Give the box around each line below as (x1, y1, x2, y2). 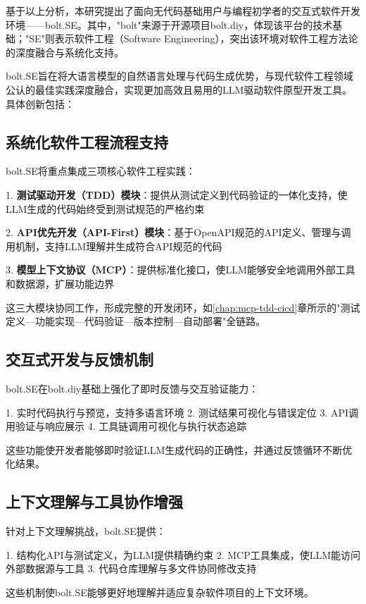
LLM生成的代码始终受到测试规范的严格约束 (6, 201, 205, 216)
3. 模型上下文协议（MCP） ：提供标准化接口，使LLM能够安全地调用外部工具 (6, 262, 355, 277)
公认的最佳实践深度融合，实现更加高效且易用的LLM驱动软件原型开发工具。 (6, 82, 353, 97)
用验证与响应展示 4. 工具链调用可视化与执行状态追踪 (6, 419, 247, 433)
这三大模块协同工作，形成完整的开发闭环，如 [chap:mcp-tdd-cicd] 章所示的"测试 (6, 300, 360, 314)
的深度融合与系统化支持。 (6, 44, 124, 59)
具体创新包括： (6, 96, 75, 111)
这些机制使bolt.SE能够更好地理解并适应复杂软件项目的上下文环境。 (6, 584, 314, 599)
